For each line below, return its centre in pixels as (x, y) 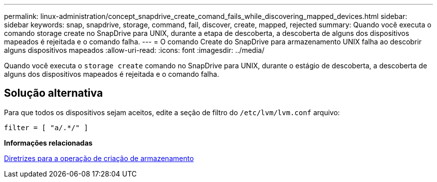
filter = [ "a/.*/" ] (46, 127)
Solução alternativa (54, 93)
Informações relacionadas (48, 143)
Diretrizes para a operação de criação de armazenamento (99, 158)
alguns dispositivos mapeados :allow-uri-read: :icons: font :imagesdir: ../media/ (134, 50)
